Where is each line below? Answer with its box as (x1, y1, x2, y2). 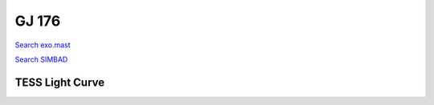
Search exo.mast (14, 40, 72, 50)
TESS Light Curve (14, 75, 105, 89)
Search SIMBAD (14, 55, 68, 64)
